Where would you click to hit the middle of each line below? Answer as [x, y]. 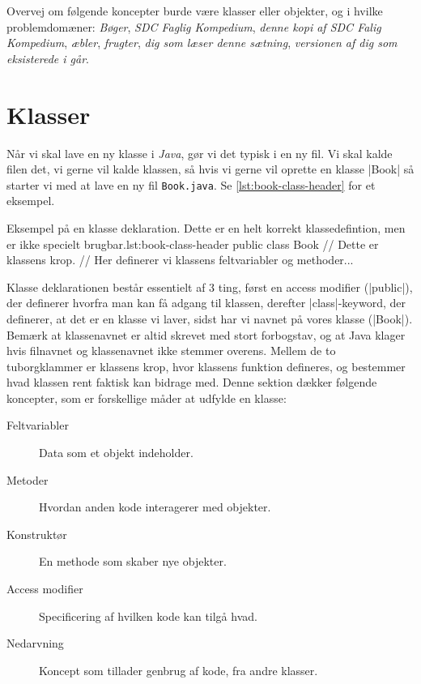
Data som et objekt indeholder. [116, 453]
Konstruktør [37, 534]
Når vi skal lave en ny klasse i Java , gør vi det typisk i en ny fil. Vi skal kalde [200, 153]
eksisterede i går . [48, 58]
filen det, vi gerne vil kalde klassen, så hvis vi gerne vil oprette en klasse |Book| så [210, 169]
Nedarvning [35, 643]
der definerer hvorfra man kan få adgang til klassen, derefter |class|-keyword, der [206, 303]
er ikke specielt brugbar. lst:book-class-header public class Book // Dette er [193, 244]
